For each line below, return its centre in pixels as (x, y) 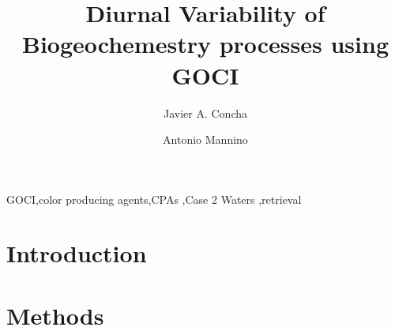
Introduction (77, 253)
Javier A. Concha (205, 113)
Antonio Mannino (205, 139)
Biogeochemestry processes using (205, 44)
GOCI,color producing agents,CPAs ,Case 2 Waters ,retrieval (154, 199)
